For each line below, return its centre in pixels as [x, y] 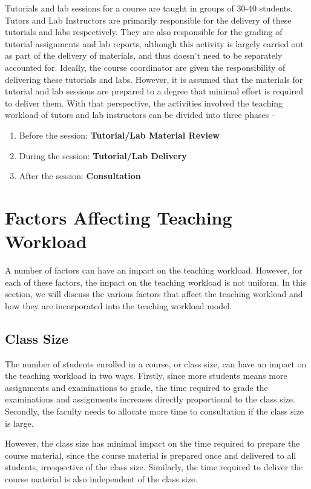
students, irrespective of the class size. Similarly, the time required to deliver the [154, 467]
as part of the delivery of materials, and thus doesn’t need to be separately [144, 55]
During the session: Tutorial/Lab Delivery [103, 155]
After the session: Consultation [80, 176]
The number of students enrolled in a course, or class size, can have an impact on [156, 363]
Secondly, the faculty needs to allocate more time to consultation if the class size [154, 411]
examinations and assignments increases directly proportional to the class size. [150, 399]
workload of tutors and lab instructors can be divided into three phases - [140, 115]
